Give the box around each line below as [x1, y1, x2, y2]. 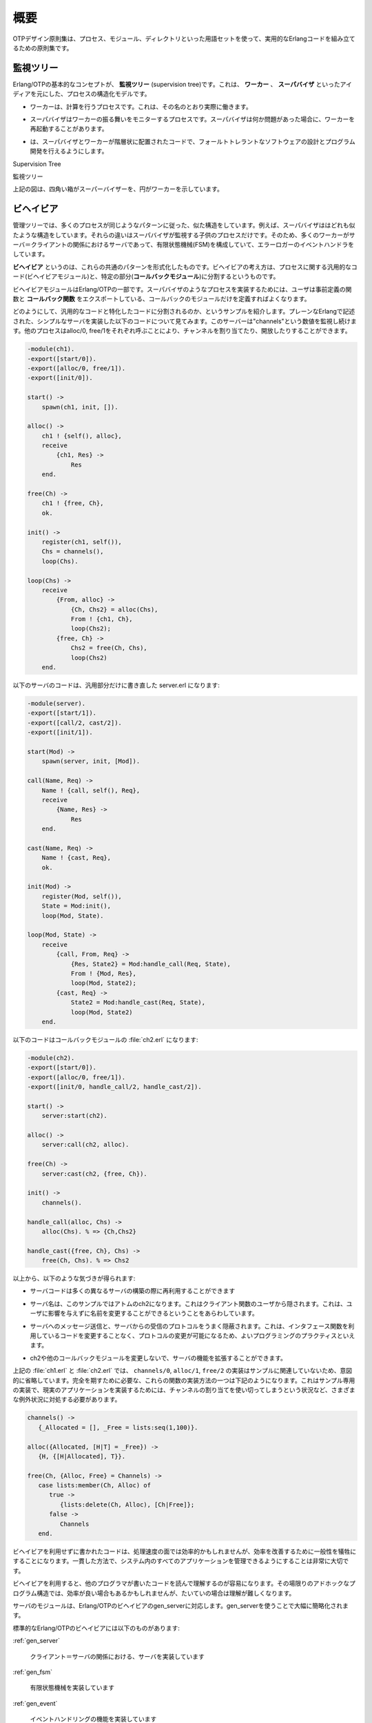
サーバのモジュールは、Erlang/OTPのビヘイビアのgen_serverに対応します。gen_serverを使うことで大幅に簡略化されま [12, 1601, 349, 1609]
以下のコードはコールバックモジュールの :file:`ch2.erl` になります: [12, 1035, 199, 1043]
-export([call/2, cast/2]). [27, 719, 122, 726]
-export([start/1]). [27, 709, 96, 717]
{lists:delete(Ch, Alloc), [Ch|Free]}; [59, 1500, 195, 1509]
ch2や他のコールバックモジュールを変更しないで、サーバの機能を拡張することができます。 [30, 1354, 287, 1362]
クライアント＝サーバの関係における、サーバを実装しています [30, 1652, 205, 1660]
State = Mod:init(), [41, 902, 112, 910]
